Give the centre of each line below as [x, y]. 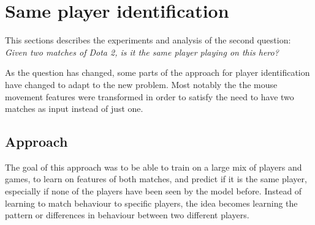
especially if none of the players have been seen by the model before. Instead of [154, 191]
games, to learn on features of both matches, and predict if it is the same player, [156, 179]
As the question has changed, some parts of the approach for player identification [157, 72]
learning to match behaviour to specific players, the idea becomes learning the [151, 203]
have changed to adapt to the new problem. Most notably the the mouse [141, 84]
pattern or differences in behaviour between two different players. [127, 215]
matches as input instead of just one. [74, 109]
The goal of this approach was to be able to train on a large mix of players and [154, 167]
